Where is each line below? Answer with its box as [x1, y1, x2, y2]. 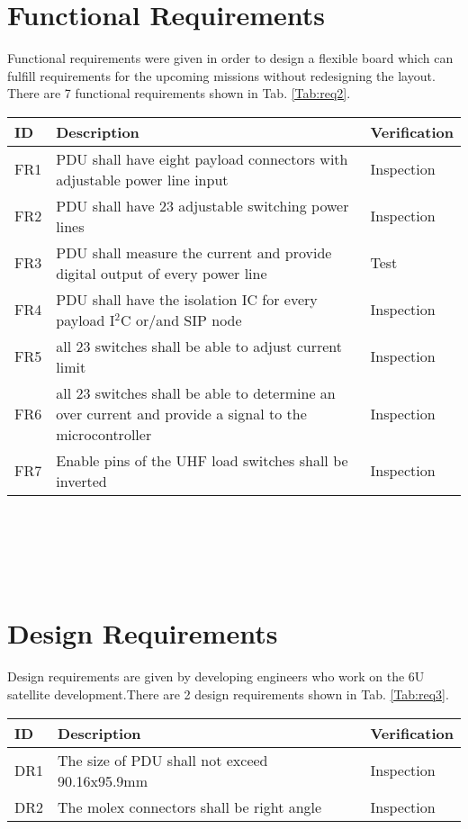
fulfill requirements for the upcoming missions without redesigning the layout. [7, 66, 436, 85]
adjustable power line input [56, 168, 229, 190]
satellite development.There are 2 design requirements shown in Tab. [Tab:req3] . [7, 685, 449, 703]
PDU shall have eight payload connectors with [56, 148, 348, 169]
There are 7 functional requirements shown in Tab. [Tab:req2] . [7, 84, 351, 103]
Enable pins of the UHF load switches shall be [56, 449, 348, 471]
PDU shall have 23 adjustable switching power [56, 194, 349, 216]
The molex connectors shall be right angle [58, 796, 322, 817]
